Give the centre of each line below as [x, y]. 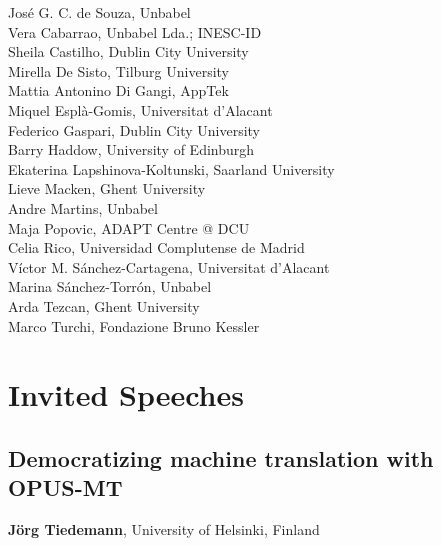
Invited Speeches [126, 394]
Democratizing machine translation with [221, 457]
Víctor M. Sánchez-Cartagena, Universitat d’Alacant [169, 266]
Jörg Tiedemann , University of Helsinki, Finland [164, 529]
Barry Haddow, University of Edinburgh [131, 149]
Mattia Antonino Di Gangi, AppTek [118, 90]
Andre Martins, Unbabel [83, 207]
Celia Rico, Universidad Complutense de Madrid [156, 247]
